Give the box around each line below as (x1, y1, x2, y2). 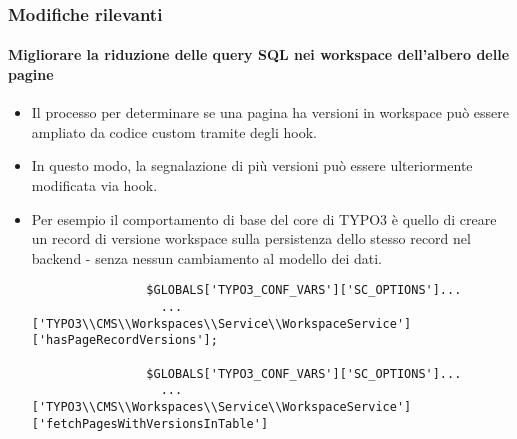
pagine (8, 64, 54, 85)
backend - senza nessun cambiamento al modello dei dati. (31, 247, 382, 268)
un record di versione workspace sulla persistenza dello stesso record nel (31, 228, 471, 249)
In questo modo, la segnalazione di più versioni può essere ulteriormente (31, 155, 473, 176)
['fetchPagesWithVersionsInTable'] (31, 416, 269, 431)
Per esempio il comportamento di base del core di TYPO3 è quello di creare (31, 208, 497, 229)
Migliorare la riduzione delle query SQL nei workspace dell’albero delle (8, 44, 510, 65)
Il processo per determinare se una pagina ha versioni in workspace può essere (31, 102, 509, 123)
